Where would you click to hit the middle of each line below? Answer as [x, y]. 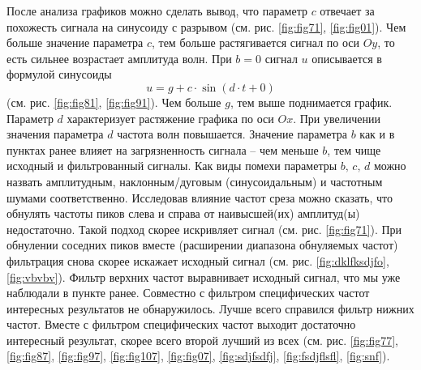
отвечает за [347, 11]
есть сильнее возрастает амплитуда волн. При [119, 58]
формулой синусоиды [59, 74]
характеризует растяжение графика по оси [170, 118]
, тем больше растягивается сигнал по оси [255, 43]
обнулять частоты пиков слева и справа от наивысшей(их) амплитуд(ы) [183, 213]
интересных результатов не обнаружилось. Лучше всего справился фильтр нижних [210, 308]
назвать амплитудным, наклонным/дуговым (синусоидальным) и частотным [195, 181]
